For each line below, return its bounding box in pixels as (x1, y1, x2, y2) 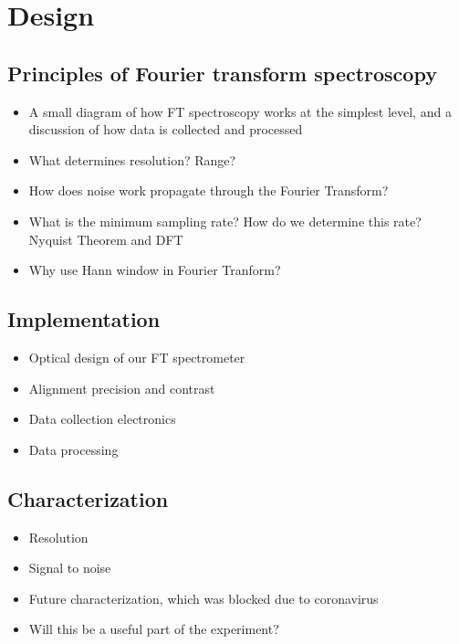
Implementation (7, 305, 161, 333)
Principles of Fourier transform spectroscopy (7, 58, 437, 87)
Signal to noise (28, 558, 111, 577)
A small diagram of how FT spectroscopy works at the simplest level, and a (28, 101, 452, 121)
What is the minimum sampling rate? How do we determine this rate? (28, 211, 422, 230)
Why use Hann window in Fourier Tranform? (28, 260, 281, 280)
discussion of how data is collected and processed (28, 120, 303, 139)
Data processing (28, 439, 119, 459)
